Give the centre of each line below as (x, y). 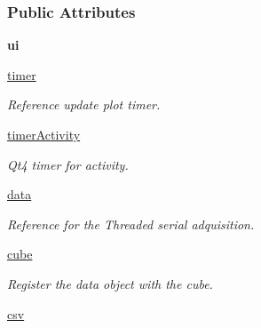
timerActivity (44, 134)
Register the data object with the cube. (110, 283)
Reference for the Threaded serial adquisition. (131, 224)
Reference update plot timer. (84, 104)
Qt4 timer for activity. (68, 164)
